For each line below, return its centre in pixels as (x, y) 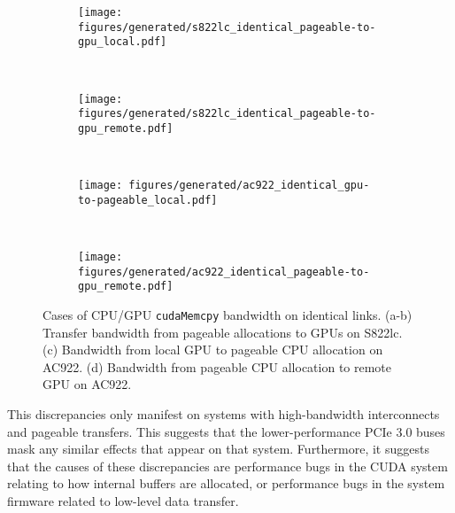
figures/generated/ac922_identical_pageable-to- (224, 272)
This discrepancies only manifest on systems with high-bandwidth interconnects (224, 414)
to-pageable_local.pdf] (148, 200)
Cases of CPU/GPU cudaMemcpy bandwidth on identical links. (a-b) (227, 315)
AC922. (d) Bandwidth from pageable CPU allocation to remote (217, 366)
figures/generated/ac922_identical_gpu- (249, 186)
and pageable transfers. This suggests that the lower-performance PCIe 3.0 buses (226, 431)
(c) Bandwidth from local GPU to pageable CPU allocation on (213, 350)
